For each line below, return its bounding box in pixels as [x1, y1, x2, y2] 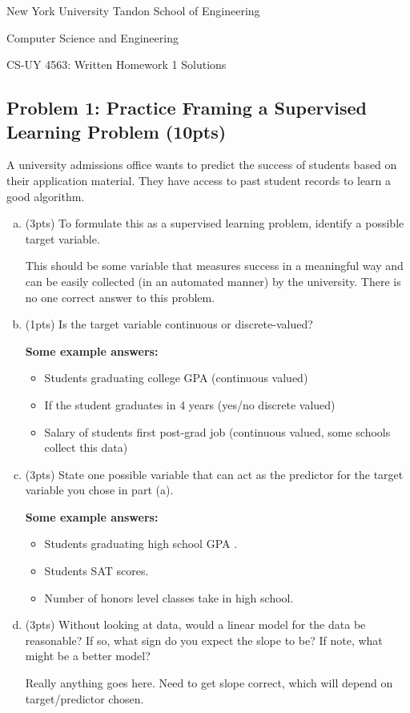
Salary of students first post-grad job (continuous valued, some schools [44, 423, 391, 440]
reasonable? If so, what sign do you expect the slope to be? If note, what [25, 631, 383, 648]
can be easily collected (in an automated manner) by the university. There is [25, 272, 401, 289]
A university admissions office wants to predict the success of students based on [6, 156, 397, 173]
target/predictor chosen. [25, 690, 144, 707]
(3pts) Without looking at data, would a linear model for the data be [25, 616, 366, 633]
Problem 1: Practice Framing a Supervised [6, 95, 367, 120]
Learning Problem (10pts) [6, 119, 227, 143]
